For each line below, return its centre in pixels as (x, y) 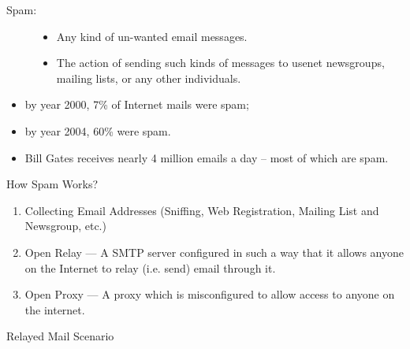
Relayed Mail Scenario (60, 336)
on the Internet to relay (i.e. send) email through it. (150, 267)
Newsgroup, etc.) (65, 226)
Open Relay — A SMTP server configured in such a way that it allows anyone (214, 252)
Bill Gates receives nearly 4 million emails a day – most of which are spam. (207, 157)
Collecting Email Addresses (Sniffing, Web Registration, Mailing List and (202, 210)
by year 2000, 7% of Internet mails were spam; (137, 104)
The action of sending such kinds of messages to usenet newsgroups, (220, 63)
